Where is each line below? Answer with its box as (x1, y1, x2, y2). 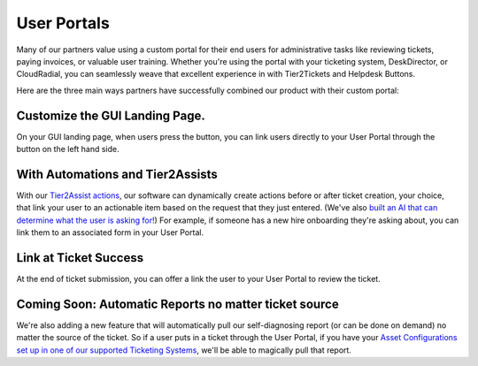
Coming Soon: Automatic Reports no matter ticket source (16, 296, 340, 311)
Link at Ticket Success (16, 250, 144, 265)
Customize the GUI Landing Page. (16, 108, 205, 123)
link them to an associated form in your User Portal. (16, 227, 204, 238)
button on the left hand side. (16, 144, 119, 155)
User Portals (16, 13, 110, 33)
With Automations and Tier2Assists (16, 166, 218, 181)
